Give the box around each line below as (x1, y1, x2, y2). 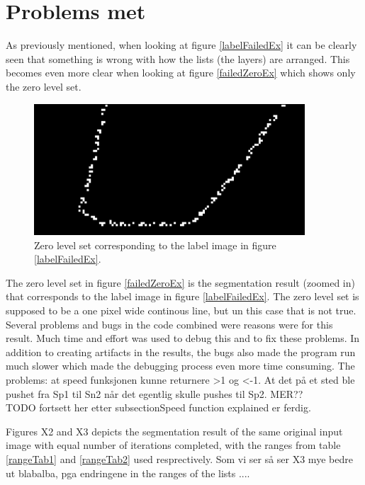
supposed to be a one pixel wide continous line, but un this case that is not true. (6, 303, 356, 318)
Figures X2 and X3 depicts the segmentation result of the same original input (6, 423, 343, 438)
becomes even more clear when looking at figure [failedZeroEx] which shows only (6, 65, 356, 80)
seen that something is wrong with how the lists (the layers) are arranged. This (6, 51, 350, 66)
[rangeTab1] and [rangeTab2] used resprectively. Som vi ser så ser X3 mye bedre (6, 451, 353, 466)
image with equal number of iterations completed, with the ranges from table (6, 438, 341, 452)
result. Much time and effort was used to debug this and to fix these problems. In (6, 331, 360, 346)
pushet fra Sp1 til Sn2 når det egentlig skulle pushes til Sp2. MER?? (6, 386, 303, 401)
